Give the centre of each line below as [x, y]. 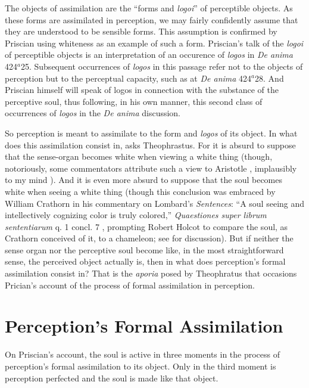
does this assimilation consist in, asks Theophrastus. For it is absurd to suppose [150, 145]
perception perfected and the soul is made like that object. [112, 378]
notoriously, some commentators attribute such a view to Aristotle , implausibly [151, 168]
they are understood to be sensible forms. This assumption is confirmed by [141, 31]
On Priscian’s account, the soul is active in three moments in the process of [143, 354]
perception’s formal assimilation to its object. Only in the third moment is [141, 366]
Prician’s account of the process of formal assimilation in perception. [130, 285]
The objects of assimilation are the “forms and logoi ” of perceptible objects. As [149, 8]
